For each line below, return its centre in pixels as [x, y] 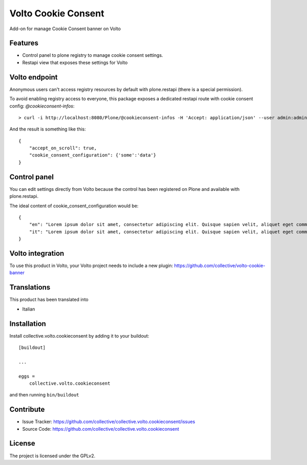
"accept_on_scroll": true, [63, 148]
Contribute [27, 409]
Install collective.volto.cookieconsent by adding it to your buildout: [79, 336]
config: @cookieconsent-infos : [42, 106]
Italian [29, 309]
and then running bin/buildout [44, 395]
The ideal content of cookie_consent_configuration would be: [74, 206]
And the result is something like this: [48, 129]
